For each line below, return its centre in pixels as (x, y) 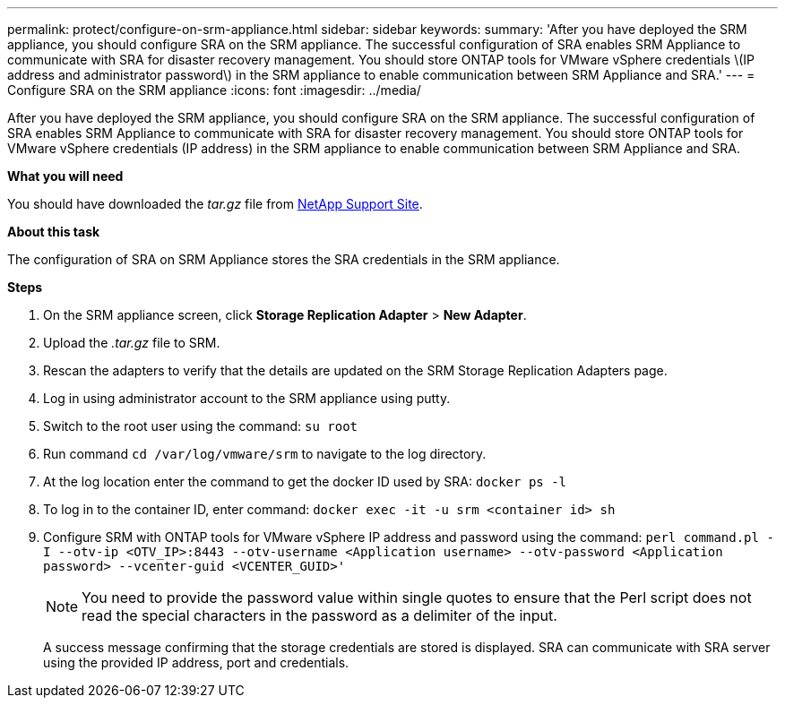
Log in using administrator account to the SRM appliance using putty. (247, 398)
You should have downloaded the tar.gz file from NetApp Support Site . (215, 204)
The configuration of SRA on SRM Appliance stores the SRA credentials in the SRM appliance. (284, 259)
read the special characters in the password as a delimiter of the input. (319, 615)
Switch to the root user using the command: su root (201, 426)
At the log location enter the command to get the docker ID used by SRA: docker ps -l (305, 481)
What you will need (65, 176)
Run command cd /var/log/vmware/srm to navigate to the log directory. (265, 454)
